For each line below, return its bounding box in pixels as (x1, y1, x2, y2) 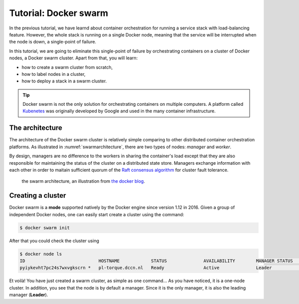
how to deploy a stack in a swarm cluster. (21, 78, 107, 84)
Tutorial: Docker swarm (9, 7, 109, 18)
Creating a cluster (9, 191, 66, 200)
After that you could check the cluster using (9, 238, 99, 244)
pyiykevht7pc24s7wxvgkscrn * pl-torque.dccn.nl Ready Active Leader (19, 265, 272, 271)
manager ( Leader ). (9, 292, 48, 298)
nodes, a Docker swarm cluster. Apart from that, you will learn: (9, 55, 138, 61)
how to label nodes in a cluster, (21, 71, 86, 77)
